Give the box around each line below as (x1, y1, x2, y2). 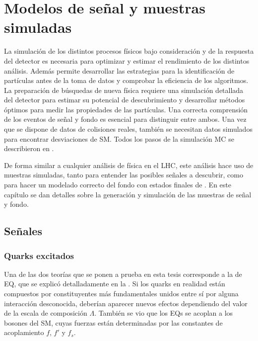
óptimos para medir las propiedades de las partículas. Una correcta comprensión (4, 104, 248, 114)
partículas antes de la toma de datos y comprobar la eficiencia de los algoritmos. (4, 75, 249, 85)
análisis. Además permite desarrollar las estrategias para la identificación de (4, 65, 235, 76)
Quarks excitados (4, 249, 74, 261)
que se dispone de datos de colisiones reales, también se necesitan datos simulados (4, 124, 253, 134)
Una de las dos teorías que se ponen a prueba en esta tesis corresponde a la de (4, 268, 242, 279)
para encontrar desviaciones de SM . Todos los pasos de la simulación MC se (4, 133, 234, 144)
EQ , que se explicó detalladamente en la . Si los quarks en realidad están (4, 278, 225, 289)
